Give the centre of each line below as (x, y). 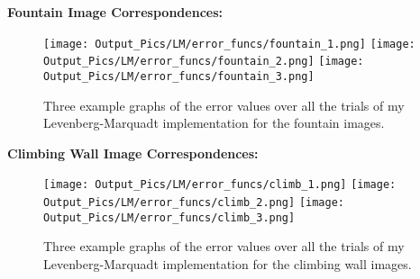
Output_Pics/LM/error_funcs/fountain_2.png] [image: (204, 62)
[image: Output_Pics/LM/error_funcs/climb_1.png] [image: (220, 185)
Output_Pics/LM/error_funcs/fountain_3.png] (179, 76)
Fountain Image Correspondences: (115, 12)
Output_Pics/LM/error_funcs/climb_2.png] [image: (194, 202)
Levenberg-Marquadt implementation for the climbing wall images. (228, 263)
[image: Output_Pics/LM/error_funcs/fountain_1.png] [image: (229, 44)
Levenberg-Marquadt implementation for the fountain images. (214, 123)
